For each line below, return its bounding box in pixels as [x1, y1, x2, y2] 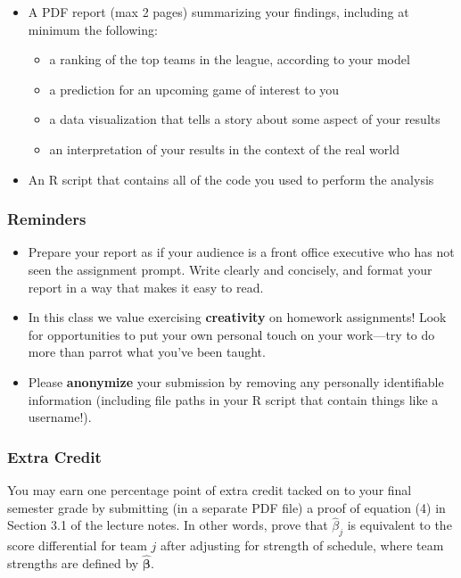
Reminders [7, 208, 86, 230]
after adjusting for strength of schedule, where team [161, 536, 444, 555]
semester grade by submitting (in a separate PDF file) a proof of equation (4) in [7, 498, 446, 516]
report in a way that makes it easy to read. [28, 277, 264, 296]
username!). [28, 408, 92, 426]
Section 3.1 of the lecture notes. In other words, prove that [7, 516, 328, 534]
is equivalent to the [347, 516, 452, 534]
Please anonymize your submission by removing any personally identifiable [28, 372, 444, 391]
